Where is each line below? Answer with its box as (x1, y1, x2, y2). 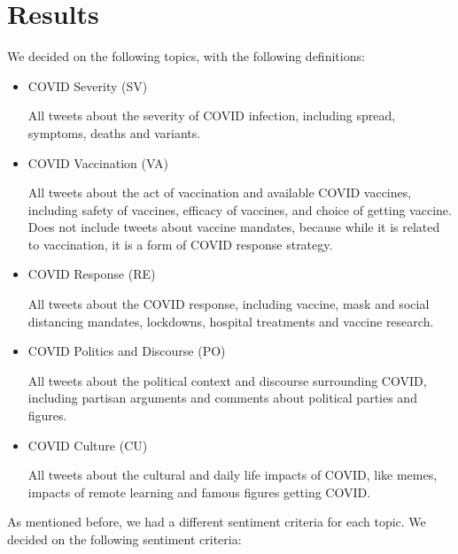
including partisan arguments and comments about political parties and (27, 389, 417, 407)
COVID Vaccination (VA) (27, 153, 168, 172)
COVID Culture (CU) (27, 435, 148, 454)
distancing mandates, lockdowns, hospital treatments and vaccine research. (27, 312, 434, 330)
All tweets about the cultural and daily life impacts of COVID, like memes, (27, 466, 438, 484)
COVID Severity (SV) (27, 76, 148, 95)
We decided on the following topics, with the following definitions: (7, 47, 365, 65)
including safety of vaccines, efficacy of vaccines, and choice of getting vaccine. (27, 200, 452, 219)
